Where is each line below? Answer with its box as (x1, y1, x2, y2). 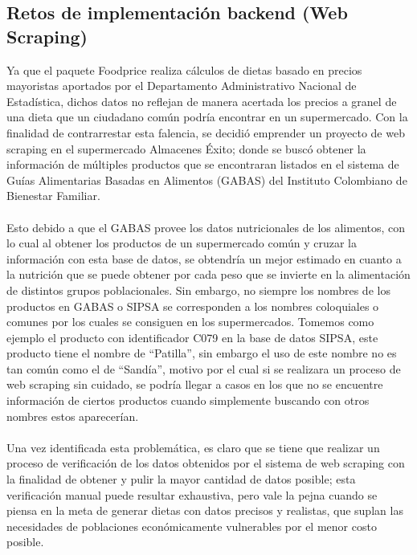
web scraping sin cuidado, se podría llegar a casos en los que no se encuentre (6, 376, 383, 393)
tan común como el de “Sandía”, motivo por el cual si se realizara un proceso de (6, 360, 401, 377)
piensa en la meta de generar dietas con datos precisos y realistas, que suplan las (6, 502, 403, 519)
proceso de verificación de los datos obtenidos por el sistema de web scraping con (6, 455, 405, 471)
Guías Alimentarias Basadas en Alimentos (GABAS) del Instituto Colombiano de (6, 171, 407, 188)
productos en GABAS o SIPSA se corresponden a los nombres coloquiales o (6, 297, 379, 314)
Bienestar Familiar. (6, 187, 100, 204)
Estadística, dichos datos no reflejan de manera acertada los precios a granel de (6, 92, 397, 109)
